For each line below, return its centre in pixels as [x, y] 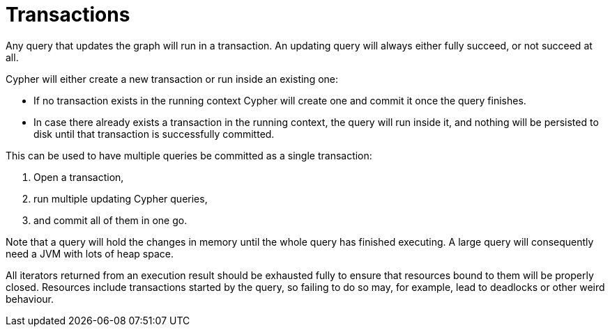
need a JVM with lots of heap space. [90, 253]
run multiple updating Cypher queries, [121, 198]
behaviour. [30, 299]
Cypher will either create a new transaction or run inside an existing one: [172, 79]
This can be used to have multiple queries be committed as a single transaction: [189, 155]
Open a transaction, [79, 177]
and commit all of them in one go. [110, 220]
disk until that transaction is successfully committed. [154, 134]
